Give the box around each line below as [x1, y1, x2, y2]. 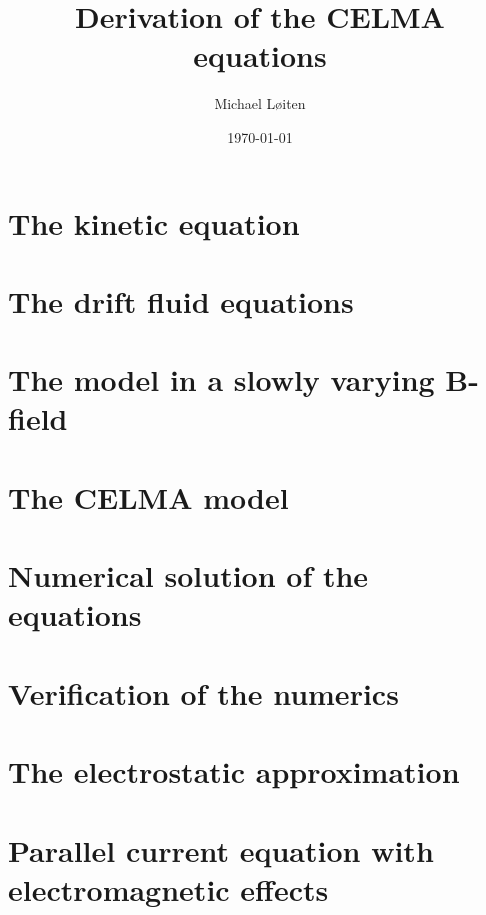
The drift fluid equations [8, 280, 354, 321]
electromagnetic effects [8, 868, 329, 909]
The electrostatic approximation [8, 751, 460, 792]
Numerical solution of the [8, 555, 369, 596]
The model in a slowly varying [8, 359, 435, 400]
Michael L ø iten [214, 93, 306, 114]
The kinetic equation [8, 202, 300, 243]
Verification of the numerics [8, 672, 399, 713]
